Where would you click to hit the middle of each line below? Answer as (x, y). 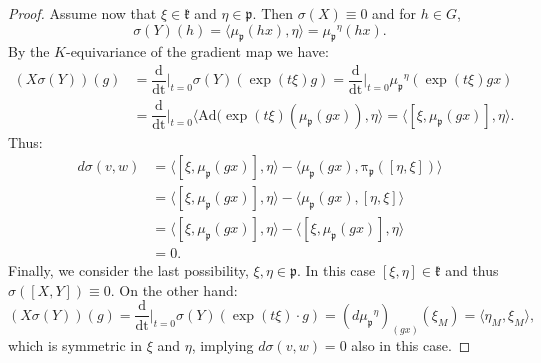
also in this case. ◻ (411, 344)
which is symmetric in (75, 344)
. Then (273, 13)
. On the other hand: (174, 289)
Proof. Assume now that (82, 13)
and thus (472, 270)
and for (394, 13)
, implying (222, 344)
